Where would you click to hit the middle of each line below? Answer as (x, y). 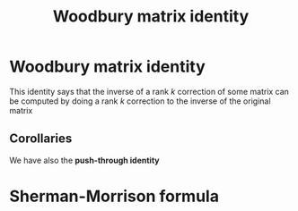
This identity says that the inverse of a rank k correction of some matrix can (149, 91)
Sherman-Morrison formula (114, 196)
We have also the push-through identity (84, 160)
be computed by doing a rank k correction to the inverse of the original (140, 101)
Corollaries (41, 139)
